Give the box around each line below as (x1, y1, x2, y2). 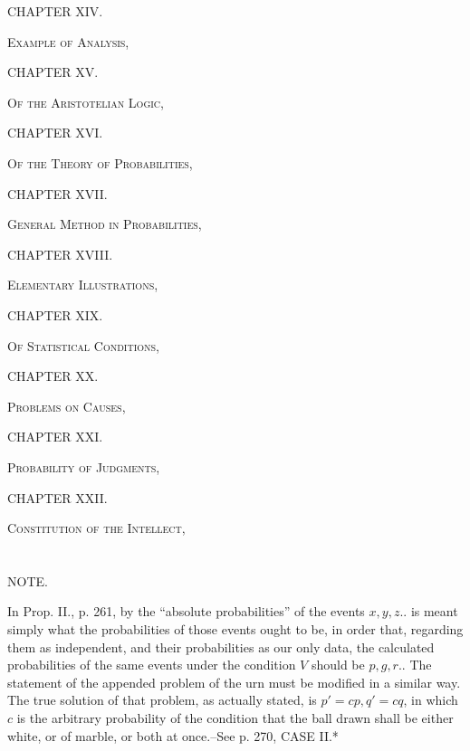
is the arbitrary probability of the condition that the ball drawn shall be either (16, 708, 454, 727)
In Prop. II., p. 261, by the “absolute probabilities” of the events (7, 602, 365, 621)
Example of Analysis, (7, 32, 129, 51)
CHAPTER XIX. (7, 305, 103, 324)
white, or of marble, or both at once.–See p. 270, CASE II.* (7, 726, 339, 745)
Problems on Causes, (7, 396, 126, 415)
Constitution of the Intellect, (7, 518, 186, 537)
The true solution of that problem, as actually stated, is (7, 690, 317, 709)
